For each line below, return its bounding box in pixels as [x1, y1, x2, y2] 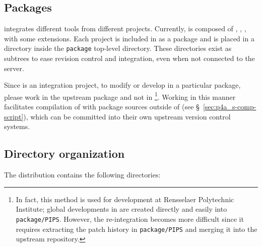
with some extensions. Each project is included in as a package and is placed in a [4, 33, 254, 43]
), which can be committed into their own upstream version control [23, 111, 231, 121]
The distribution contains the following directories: [4, 169, 161, 180]
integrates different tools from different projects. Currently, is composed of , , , [4, 23, 246, 34]
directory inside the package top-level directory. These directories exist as [4, 43, 232, 53]
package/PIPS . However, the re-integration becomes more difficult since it [16, 213, 244, 224]
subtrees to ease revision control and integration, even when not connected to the [4, 53, 255, 64]
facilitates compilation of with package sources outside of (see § [4, 101, 200, 112]
